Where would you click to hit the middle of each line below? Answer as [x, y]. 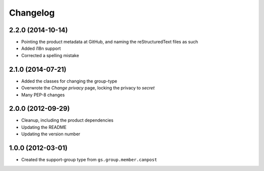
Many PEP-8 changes [43, 95]
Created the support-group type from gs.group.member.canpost [89, 160]
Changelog [32, 13]
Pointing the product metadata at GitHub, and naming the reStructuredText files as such [110, 42]
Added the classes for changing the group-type [69, 81]
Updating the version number [51, 134]
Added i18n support [41, 48]
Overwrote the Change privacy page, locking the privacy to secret [88, 88]
